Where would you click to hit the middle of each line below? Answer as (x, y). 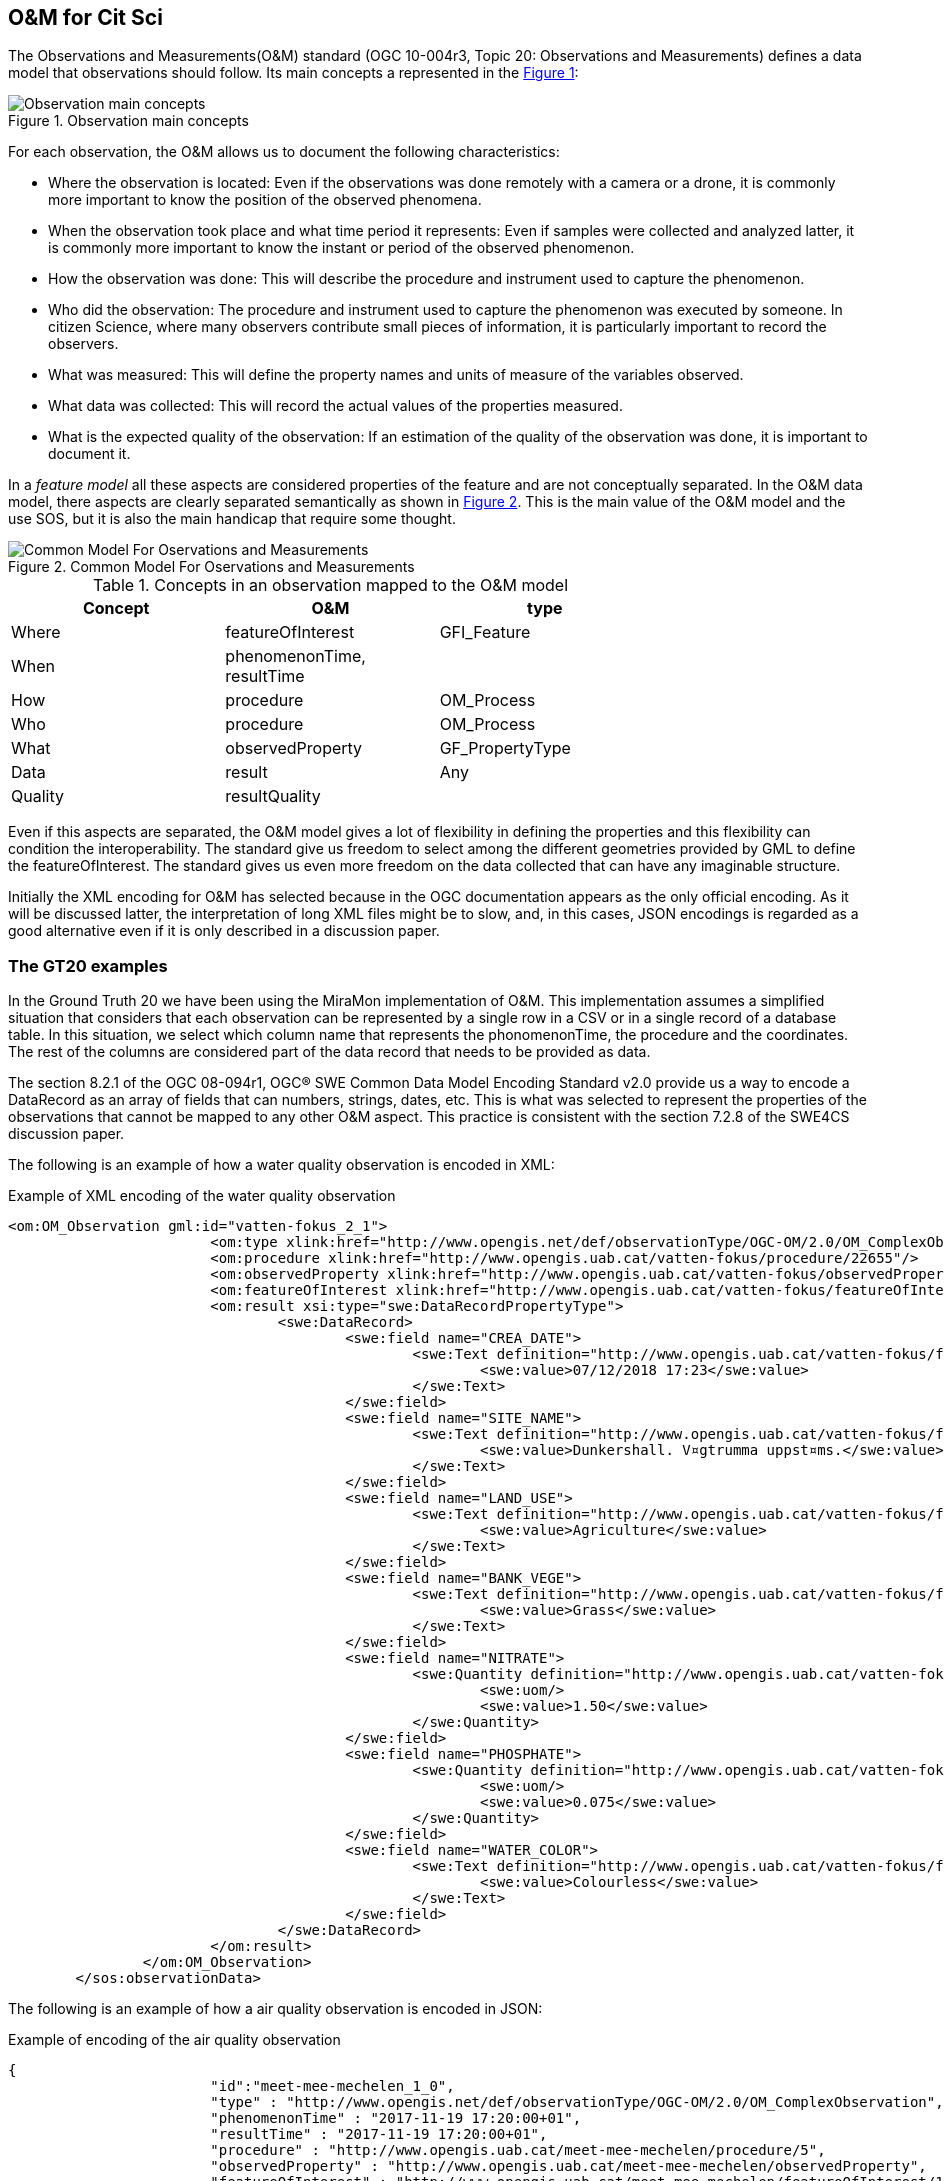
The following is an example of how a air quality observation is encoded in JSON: (275, 2009)
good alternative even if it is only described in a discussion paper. (224, 931)
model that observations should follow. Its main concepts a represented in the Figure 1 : (293, 73)
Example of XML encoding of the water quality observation (202, 1196)
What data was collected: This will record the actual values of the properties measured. (335, 406)
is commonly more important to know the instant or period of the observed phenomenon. (341, 248)
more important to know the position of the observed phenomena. (265, 200)
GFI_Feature (485, 632)
